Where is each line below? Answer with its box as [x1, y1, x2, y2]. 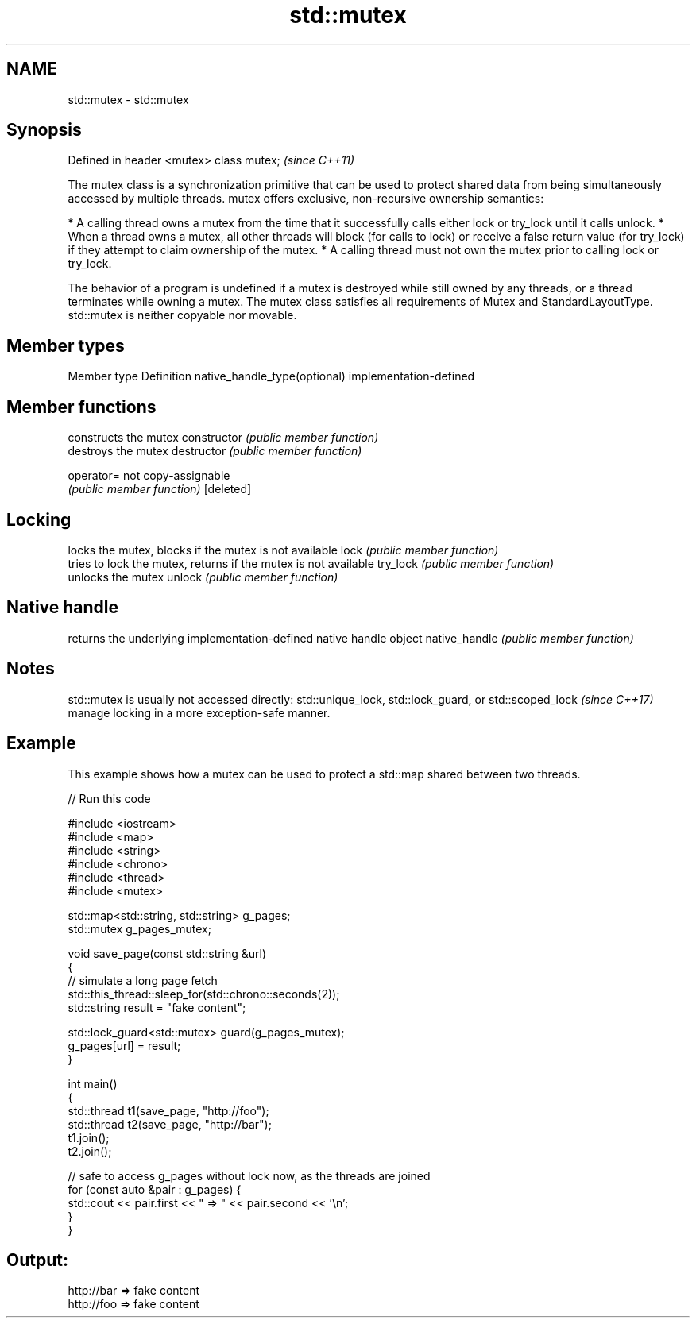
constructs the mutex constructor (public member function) [68, 430, 379, 445]
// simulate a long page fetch [68, 973, 218, 987]
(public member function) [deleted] [68, 482, 252, 496]
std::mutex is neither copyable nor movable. [68, 308, 297, 322]
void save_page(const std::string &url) [68, 946, 267, 960]
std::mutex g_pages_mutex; [68, 921, 211, 936]
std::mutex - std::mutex [68, 92, 189, 106]
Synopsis [6, 120, 82, 141]
